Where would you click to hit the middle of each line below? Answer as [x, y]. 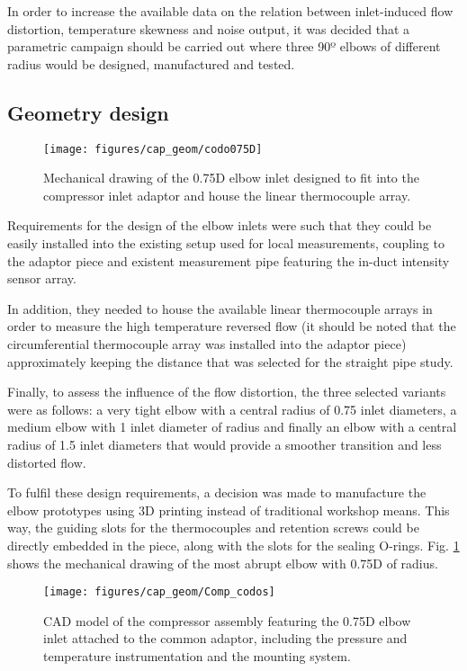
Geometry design [88, 112]
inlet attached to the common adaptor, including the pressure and [225, 638]
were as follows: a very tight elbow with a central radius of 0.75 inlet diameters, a [232, 409]
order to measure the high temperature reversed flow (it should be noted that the [232, 326]
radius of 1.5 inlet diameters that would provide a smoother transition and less [225, 444]
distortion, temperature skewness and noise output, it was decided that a [209, 28]
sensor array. [42, 278]
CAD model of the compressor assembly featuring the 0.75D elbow [227, 620]
